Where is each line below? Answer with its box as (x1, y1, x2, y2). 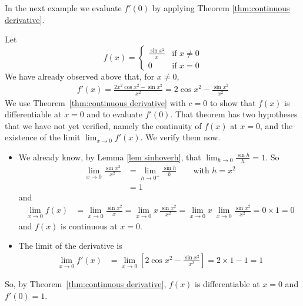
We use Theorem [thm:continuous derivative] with (5, 96, 186, 108)
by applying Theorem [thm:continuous (152, 2, 290, 14)
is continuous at (61, 219, 118, 232)
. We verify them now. (140, 131, 221, 143)
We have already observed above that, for (5, 70, 155, 82)
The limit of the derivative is (18, 239, 122, 252)
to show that (209, 96, 256, 108)
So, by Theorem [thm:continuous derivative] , (5, 278, 167, 290)
